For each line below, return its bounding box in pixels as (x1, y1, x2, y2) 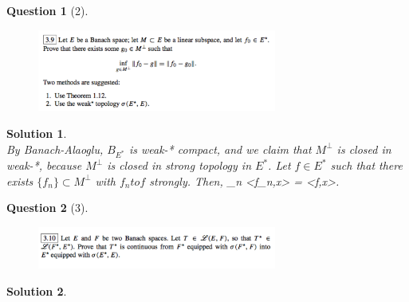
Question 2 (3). (6, 199, 88, 216)
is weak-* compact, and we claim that (128, 140, 312, 157)
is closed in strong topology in (107, 157, 252, 174)
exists (6, 172, 33, 189)
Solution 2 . (6, 283, 67, 300)
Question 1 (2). (6, 2, 88, 18)
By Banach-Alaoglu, (6, 140, 104, 157)
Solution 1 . (6, 124, 67, 141)
